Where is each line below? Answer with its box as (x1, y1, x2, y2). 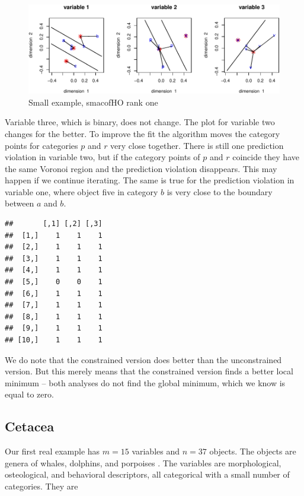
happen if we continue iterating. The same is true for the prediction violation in (5, 174, 295, 186)
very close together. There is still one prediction (110, 139, 284, 151)
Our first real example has (5, 445, 100, 457)
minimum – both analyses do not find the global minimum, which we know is (5, 376, 286, 389)
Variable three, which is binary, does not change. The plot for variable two (5, 116, 275, 128)
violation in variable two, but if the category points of (5, 151, 200, 163)
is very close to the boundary (167, 185, 273, 198)
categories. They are (5, 479, 78, 492)
